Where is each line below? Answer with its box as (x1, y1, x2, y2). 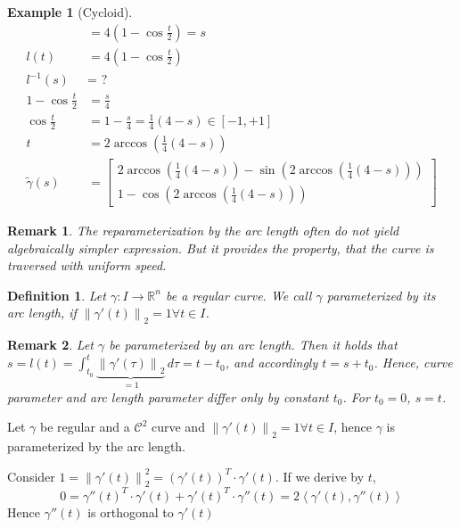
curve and (151, 417, 205, 436)
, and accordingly (225, 353, 318, 372)
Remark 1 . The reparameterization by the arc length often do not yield (7, 221, 399, 240)
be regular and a (40, 417, 130, 436)
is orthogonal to (87, 502, 174, 521)
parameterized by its (326, 285, 436, 304)
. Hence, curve (374, 353, 453, 372)
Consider (7, 466, 55, 485)
